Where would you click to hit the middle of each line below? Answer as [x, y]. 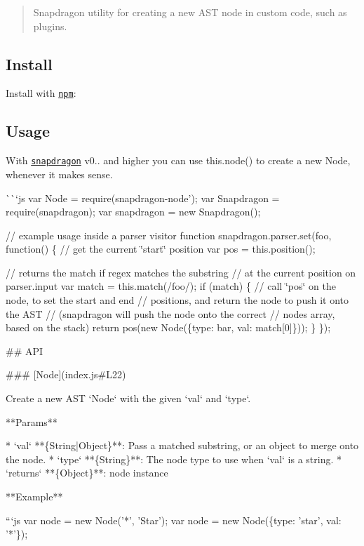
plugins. [50, 26]
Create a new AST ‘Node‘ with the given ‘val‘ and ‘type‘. [128, 398]
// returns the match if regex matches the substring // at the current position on [181, 272]
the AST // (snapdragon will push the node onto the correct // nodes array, [170, 313]
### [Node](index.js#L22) [66, 374]
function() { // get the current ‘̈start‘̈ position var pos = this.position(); [161, 249]
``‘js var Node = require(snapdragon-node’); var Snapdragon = [143, 198]
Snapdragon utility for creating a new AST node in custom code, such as [190, 12]
